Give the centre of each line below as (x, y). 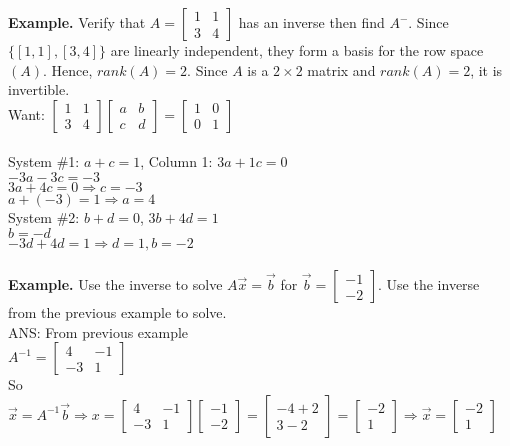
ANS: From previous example (98, 331)
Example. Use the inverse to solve (115, 284)
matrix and (341, 69)
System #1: (44, 161)
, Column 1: (176, 161)
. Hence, (67, 69)
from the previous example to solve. (117, 312)
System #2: (44, 216)
